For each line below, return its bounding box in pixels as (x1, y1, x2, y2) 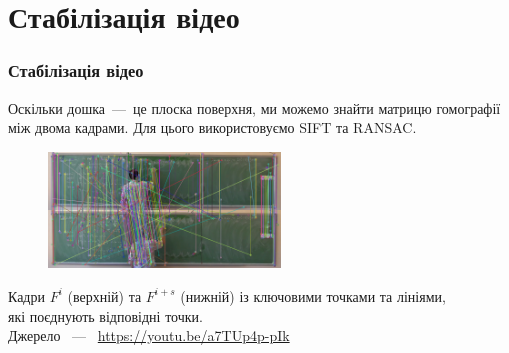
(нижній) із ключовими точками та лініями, (180, 285, 446, 306)
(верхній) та (67, 285, 142, 306)
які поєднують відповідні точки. (8, 305, 203, 326)
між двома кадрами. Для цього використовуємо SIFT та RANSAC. (8, 117, 417, 138)
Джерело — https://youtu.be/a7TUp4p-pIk (8, 325, 290, 346)
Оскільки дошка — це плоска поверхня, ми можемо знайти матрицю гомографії (8, 97, 501, 118)
